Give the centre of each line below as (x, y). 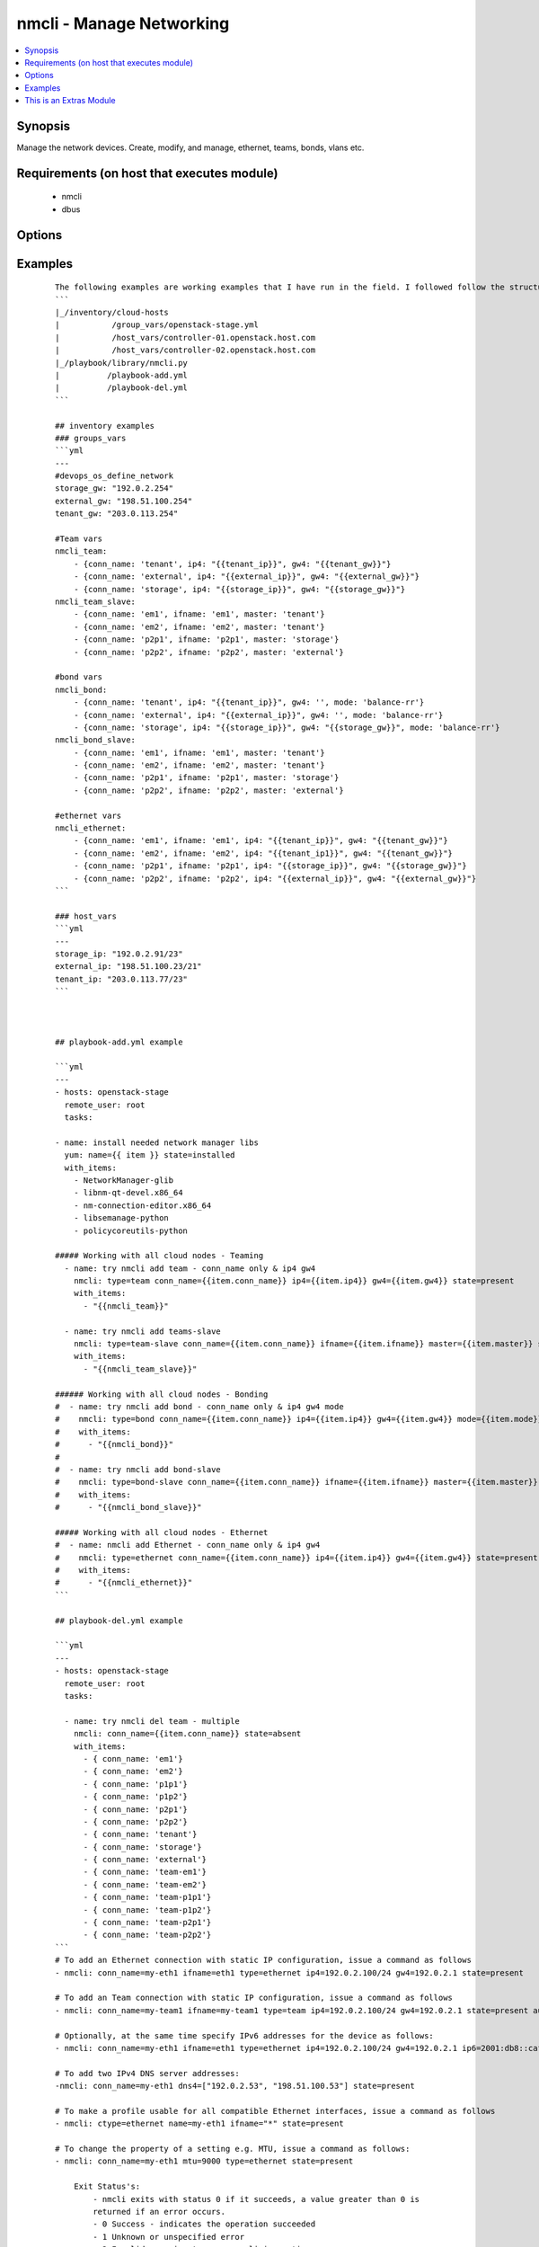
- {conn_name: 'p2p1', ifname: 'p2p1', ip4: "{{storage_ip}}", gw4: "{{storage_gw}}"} (270, 866)
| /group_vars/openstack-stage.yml (157, 325)
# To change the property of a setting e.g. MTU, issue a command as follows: (233, 2149)
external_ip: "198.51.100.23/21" (128, 967)
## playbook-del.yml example (119, 1621)
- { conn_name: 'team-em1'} (145, 1872)
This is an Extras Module (70, 101)
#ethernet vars (88, 815)
